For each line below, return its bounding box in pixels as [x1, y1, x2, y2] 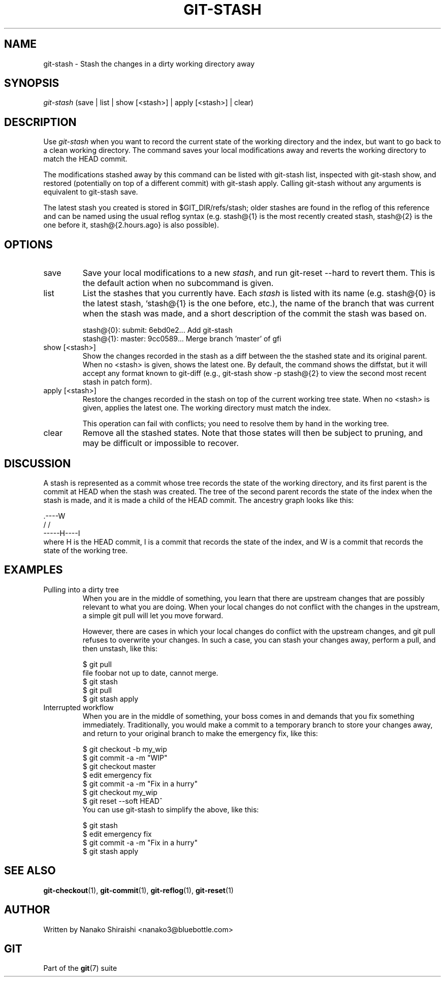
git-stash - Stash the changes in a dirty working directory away [43, 59, 255, 68]
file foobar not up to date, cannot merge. [82, 668, 218, 677]
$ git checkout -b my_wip [82, 744, 167, 753]
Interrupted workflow [43, 703, 114, 712]
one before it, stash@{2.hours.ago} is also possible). [43, 220, 219, 230]
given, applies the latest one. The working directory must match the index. [82, 403, 331, 413]
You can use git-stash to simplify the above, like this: [82, 805, 259, 814]
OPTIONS [4, 238, 53, 251]
